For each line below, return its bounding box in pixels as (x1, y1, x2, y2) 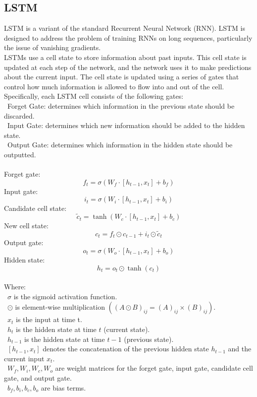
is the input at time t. (16, 314, 82, 325)
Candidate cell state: (4, 203, 67, 213)
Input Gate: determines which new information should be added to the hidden (7, 120, 245, 131)
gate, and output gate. (4, 372, 72, 383)
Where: (4, 281, 26, 292)
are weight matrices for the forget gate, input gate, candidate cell (55, 363, 253, 373)
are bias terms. (41, 382, 86, 393)
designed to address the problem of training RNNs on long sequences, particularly (4, 32, 253, 43)
